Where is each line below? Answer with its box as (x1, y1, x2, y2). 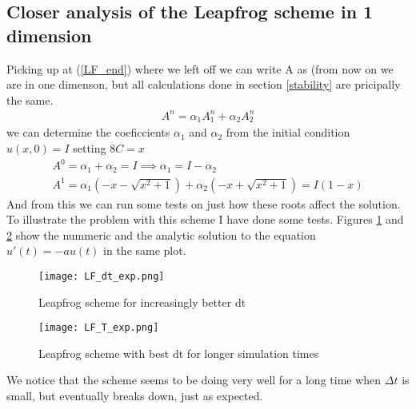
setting (73, 139, 106, 156)
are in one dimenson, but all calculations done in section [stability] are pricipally (6, 76, 401, 93)
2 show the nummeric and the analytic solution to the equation (6, 226, 316, 243)
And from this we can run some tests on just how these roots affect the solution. (6, 195, 401, 212)
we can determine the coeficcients (6, 124, 170, 141)
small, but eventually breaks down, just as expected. (6, 387, 263, 404)
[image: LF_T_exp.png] (38, 322, 159, 334)
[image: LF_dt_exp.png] (38, 270, 165, 282)
